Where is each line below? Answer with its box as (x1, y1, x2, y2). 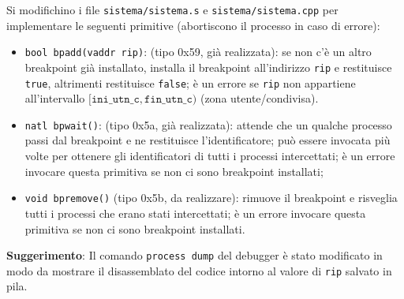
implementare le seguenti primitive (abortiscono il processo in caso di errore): (6, 17, 380, 33)
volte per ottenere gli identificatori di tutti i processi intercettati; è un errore (24, 148, 395, 164)
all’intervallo (24, 90, 85, 107)
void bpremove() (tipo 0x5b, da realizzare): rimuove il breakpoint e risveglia (24, 189, 398, 206)
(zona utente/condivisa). (200, 90, 319, 107)
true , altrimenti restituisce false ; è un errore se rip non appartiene (24, 74, 356, 91)
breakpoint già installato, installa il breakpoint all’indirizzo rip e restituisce (24, 58, 392, 75)
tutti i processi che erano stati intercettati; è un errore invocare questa (24, 204, 366, 221)
